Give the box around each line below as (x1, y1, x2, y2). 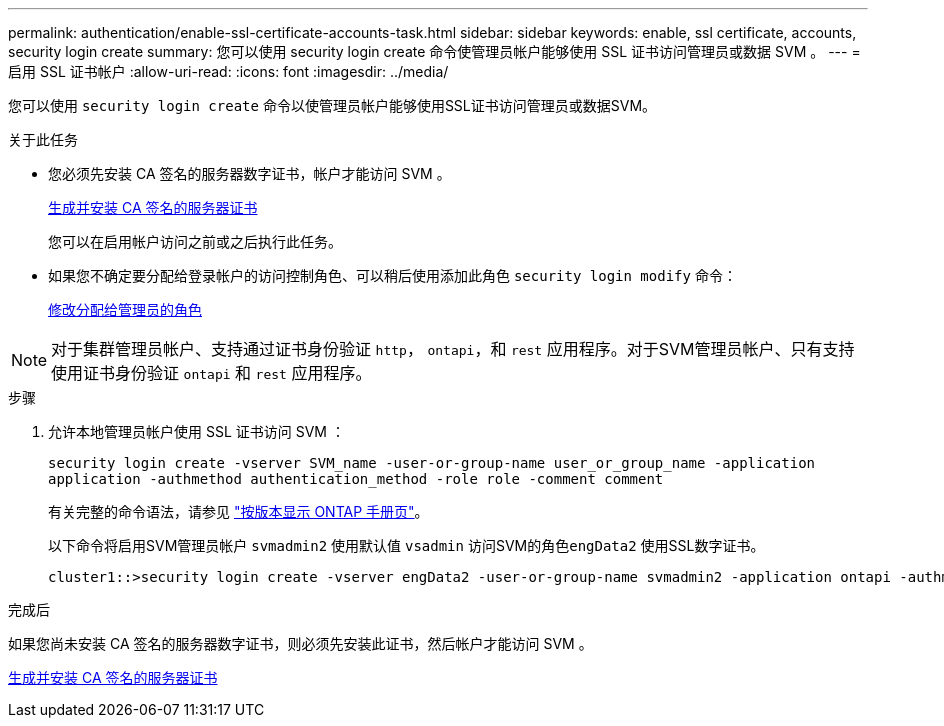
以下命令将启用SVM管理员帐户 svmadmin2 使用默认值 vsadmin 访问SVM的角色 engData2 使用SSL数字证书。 (48, 537, 765, 554)
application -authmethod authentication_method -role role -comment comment (48, 471, 664, 487)
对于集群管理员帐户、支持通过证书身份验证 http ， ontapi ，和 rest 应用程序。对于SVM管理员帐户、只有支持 (51, 339, 855, 359)
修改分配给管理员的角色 (48, 301, 202, 318)
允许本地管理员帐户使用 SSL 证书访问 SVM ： (48, 423, 345, 440)
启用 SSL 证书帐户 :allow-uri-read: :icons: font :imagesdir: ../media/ (8, 63, 449, 80)
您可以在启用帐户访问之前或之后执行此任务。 (48, 233, 342, 250)
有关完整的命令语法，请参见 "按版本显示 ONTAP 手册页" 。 (48, 503, 429, 520)
